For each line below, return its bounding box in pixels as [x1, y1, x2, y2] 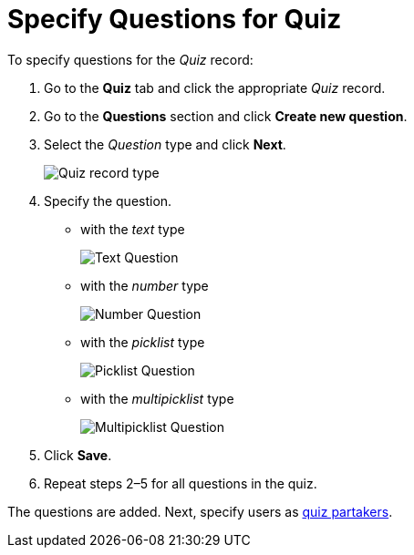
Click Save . [44, 447, 112, 463]
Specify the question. [44, 192, 172, 209]
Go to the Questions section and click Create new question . [44, 108, 408, 124]
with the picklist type [80, 334, 205, 350]
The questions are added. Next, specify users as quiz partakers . [7, 503, 393, 519]
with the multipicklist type [80, 390, 234, 406]
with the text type [80, 221, 185, 237]
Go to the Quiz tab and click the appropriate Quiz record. [44, 79, 386, 96]
